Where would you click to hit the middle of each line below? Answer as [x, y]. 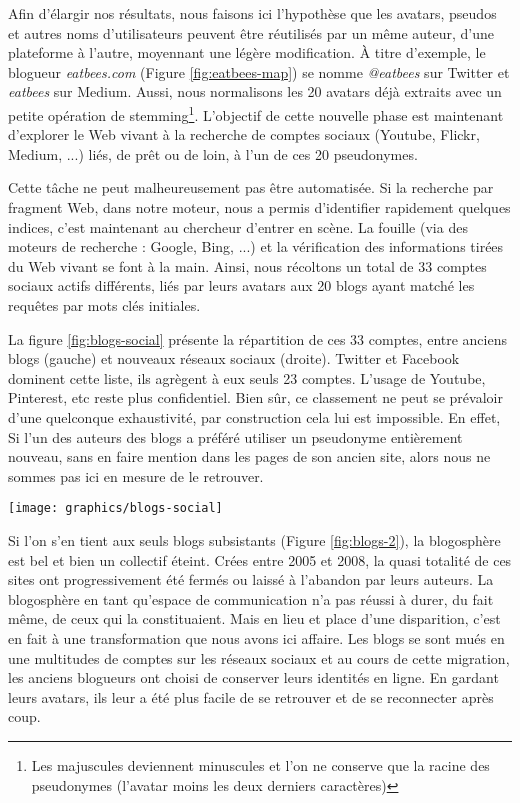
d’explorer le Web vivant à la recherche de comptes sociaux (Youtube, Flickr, [244, 134]
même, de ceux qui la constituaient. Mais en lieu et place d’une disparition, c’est [254, 618]
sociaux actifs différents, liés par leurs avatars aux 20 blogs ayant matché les [241, 285]
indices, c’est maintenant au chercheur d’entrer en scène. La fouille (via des [238, 226]
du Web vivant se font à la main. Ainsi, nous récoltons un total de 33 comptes [247, 265]
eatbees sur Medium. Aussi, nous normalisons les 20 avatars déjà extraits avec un [255, 91]
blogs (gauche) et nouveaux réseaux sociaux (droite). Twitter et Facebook [234, 358]
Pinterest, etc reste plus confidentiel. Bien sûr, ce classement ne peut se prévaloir [255, 397]
